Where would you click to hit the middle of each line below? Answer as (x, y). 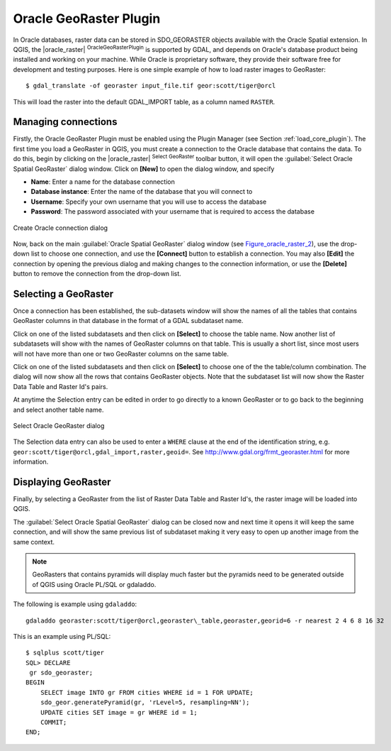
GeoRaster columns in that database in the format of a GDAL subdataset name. (128, 321)
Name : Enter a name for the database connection (103, 182)
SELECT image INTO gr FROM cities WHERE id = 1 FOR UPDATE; (147, 692)
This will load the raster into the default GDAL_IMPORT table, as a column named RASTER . (144, 102)
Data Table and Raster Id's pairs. (61, 386)
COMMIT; (53, 723)
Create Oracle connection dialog (61, 228)
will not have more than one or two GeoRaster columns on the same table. (121, 353)
